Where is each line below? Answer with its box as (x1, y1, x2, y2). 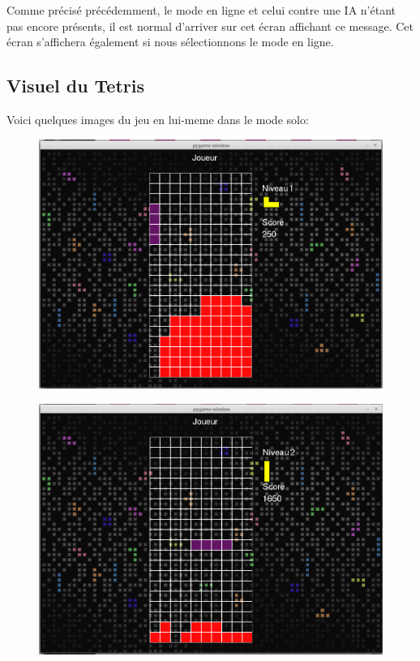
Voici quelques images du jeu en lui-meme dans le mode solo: (6, 110, 309, 127)
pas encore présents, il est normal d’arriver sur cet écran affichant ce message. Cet (6, 17, 414, 34)
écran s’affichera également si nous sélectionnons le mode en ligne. (6, 33, 334, 50)
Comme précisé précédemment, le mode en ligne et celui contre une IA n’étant (6, 2, 396, 18)
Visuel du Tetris (6, 73, 145, 98)
